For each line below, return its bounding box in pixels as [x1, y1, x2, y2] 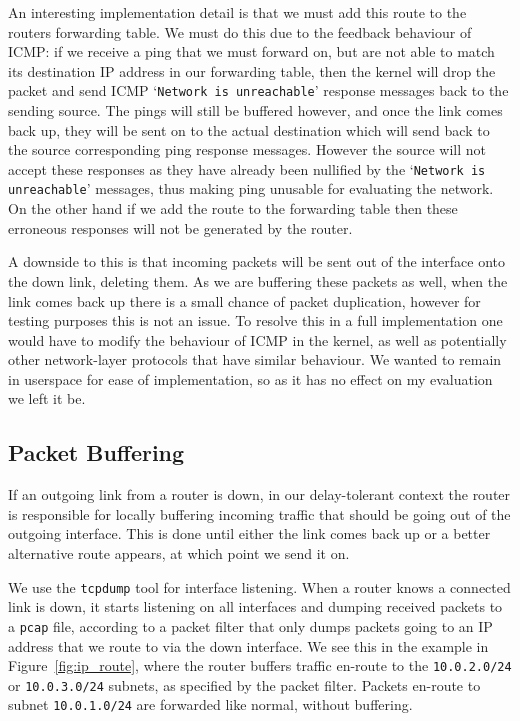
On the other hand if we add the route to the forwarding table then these [8, 198, 458, 219]
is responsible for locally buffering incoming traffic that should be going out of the [8, 503, 511, 524]
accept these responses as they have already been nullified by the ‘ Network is [8, 158, 486, 179]
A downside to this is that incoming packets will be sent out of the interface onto [8, 251, 505, 272]
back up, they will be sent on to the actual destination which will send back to [8, 119, 490, 140]
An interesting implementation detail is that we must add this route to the [8, 2, 467, 22]
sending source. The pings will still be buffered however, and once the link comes [8, 100, 503, 121]
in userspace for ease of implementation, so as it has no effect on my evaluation [8, 368, 493, 389]
